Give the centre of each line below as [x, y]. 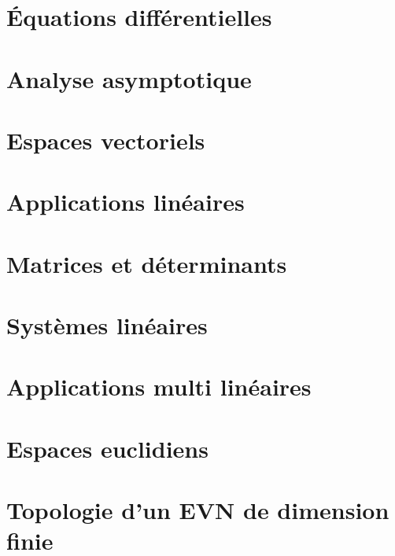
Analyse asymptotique [129, 78]
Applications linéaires [126, 202]
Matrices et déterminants [147, 263]
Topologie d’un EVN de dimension [198, 510]
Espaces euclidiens [107, 448]
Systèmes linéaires [107, 325]
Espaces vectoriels [106, 140]
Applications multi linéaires [159, 387]
